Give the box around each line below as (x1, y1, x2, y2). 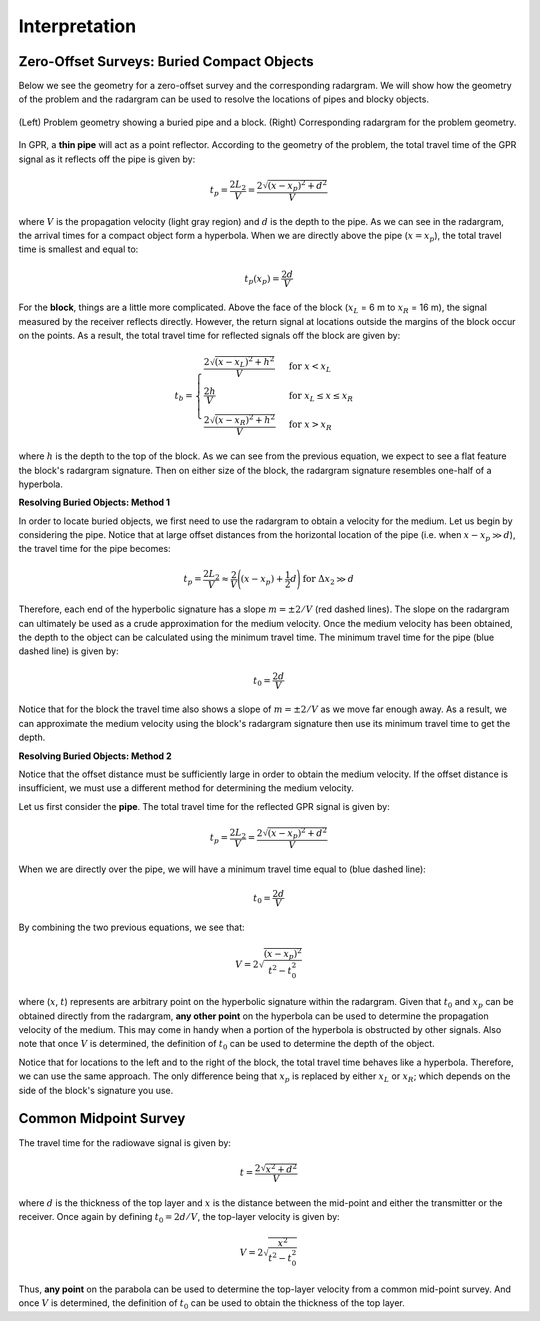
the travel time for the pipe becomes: (18, 543, 171, 555)
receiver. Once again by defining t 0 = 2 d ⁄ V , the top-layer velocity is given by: (18, 1211, 340, 1225)
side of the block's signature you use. (18, 1084, 174, 1096)
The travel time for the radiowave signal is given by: (18, 1136, 232, 1149)
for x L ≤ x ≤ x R (288, 390, 354, 404)
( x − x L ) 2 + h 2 (214, 355, 275, 370)
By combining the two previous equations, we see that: (18, 921, 245, 933)
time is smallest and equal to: (18, 243, 139, 255)
